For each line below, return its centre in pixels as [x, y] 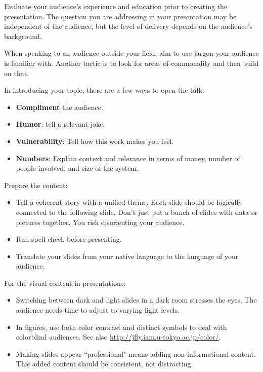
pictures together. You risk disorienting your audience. [100, 222]
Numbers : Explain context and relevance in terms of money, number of [128, 158]
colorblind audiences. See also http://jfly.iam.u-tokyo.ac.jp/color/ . [118, 337]
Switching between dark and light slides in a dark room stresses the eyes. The [136, 300]
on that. [17, 73]
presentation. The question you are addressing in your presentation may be [120, 16]
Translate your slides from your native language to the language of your [127, 256]
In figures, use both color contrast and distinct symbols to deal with [121, 327]
